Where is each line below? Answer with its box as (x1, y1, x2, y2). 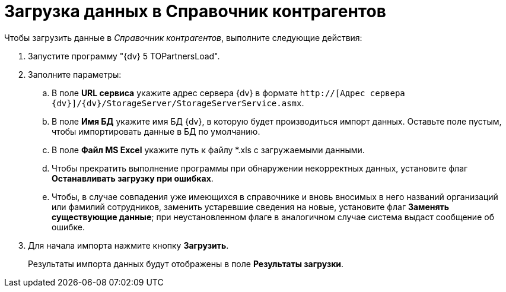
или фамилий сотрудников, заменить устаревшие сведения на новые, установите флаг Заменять (52, 201, 450, 212)
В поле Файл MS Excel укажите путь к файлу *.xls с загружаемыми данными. (52, 144, 365, 155)
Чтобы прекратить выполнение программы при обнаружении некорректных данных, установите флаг (52, 163, 468, 173)
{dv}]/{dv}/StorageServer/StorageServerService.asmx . (52, 97, 304, 108)
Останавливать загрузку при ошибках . (52, 173, 214, 183)
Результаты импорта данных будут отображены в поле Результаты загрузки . (28, 258, 344, 269)
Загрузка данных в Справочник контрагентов (4, 1, 386, 21)
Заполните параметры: (28, 69, 122, 80)
